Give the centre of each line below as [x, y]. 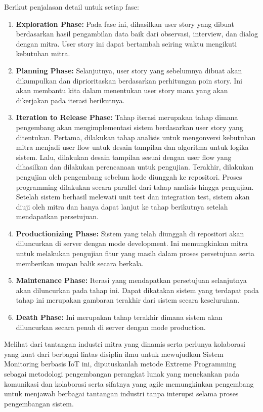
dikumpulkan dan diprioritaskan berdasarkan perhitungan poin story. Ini [129, 80]
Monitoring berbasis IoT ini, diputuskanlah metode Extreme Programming [120, 364]
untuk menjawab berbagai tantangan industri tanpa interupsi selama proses [121, 394]
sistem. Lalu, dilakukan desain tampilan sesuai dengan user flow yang [124, 157]
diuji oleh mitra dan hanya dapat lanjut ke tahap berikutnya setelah [122, 206]
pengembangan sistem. [39, 403]
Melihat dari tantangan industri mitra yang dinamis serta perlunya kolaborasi [125, 344]
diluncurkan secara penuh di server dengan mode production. [111, 327]
